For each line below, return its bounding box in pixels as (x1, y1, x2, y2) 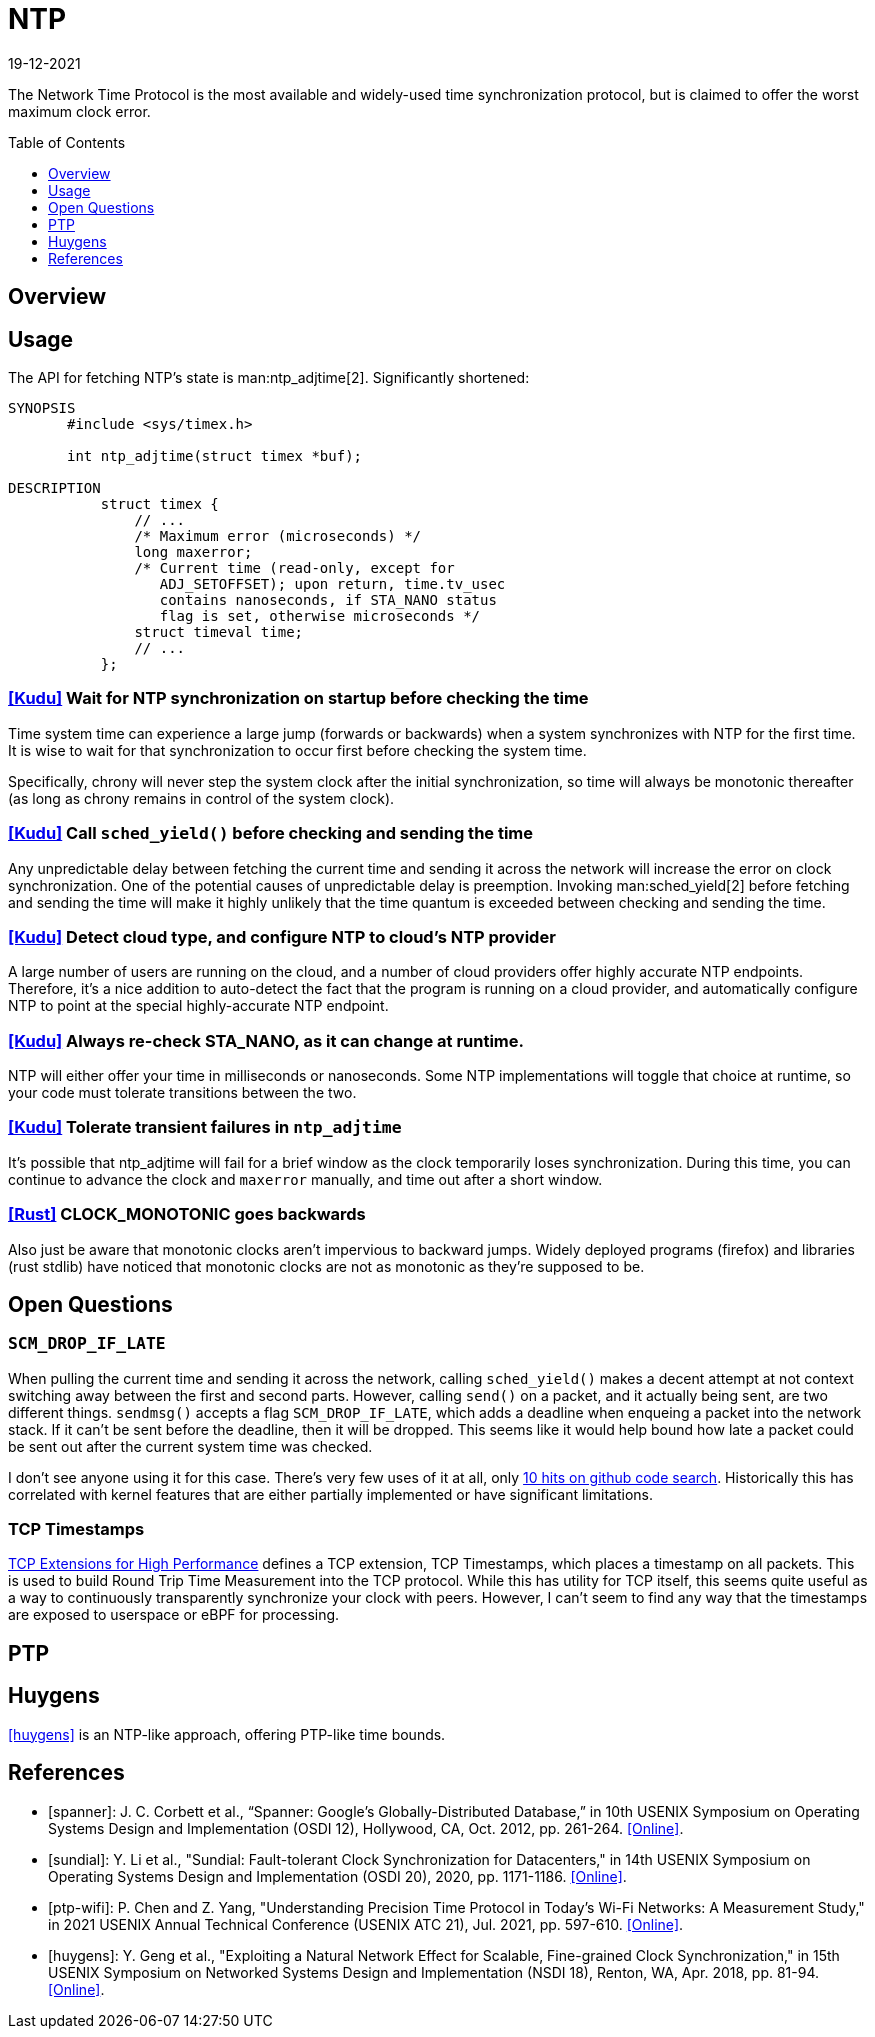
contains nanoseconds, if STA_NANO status (159, 592, 497, 609)
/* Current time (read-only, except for (134, 560, 455, 577)
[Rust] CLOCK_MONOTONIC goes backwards (8, 1204, 366, 1225)
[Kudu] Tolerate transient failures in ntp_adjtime (8, 1117, 402, 1138)
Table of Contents (8, 133, 126, 151)
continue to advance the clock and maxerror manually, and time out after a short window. (8, 1170, 603, 1188)
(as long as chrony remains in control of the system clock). (8, 789, 395, 807)
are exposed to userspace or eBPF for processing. (8, 1606, 340, 1624)
